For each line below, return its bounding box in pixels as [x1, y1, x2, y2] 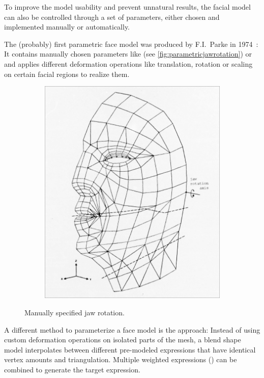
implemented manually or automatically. [4, 21, 130, 32]
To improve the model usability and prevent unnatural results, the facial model [4, 2, 251, 12]
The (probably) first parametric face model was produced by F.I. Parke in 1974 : [4, 38, 258, 49]
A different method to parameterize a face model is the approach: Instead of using [4, 324, 260, 335]
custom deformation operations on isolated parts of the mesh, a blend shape [4, 334, 241, 345]
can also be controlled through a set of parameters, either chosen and [4, 11, 220, 22]
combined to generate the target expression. [4, 364, 140, 374]
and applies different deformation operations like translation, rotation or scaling [4, 58, 253, 69]
